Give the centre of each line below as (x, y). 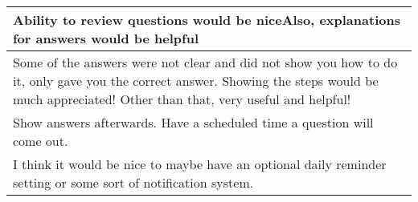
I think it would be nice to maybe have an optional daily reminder (200, 164)
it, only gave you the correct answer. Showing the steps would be (196, 81)
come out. (41, 141)
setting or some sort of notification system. (133, 182)
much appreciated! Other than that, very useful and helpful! (182, 99)
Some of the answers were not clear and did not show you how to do (205, 62)
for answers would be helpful (106, 38)
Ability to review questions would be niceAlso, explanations (207, 20)
